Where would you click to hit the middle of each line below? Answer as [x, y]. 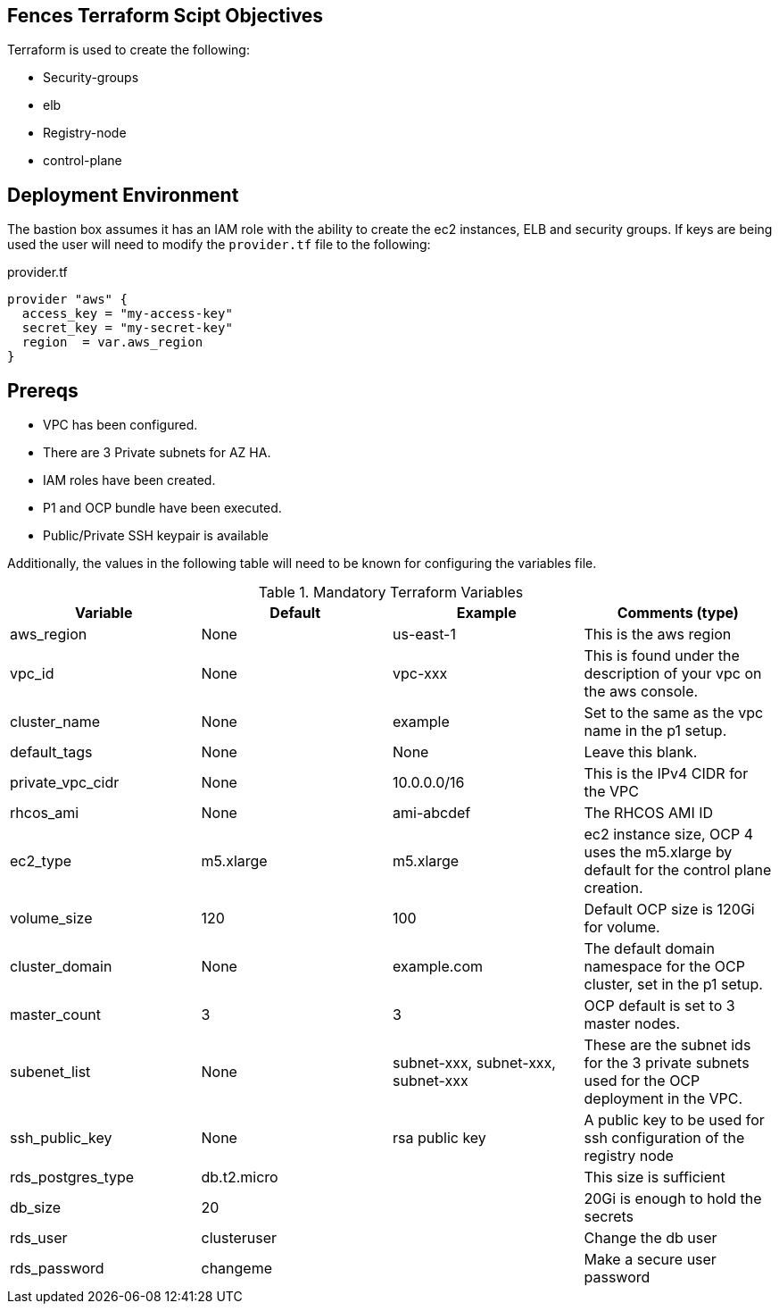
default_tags [51, 752]
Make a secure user [650, 1260]
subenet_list [50, 1072]
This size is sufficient [655, 1177]
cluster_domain [61, 967]
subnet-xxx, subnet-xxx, [474, 1063]
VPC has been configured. [120, 425]
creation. [613, 888]
